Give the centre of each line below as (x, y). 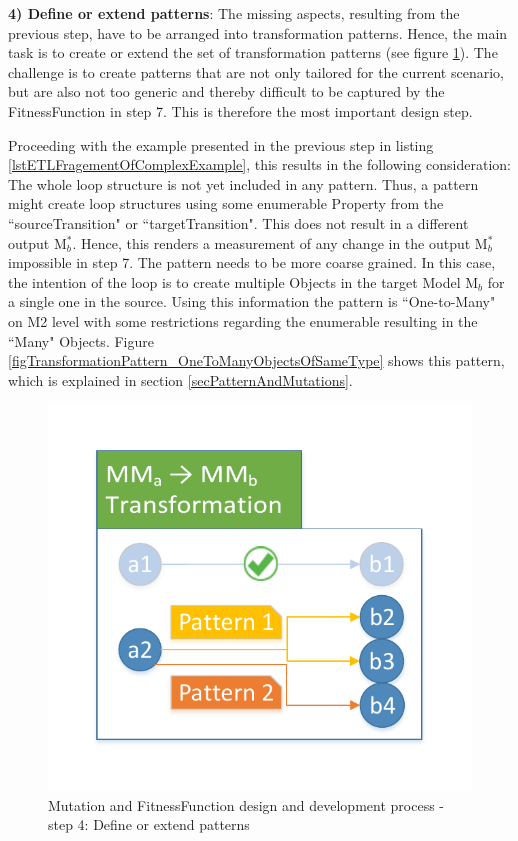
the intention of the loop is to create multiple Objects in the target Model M (243, 281)
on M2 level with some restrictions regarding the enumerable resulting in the (243, 320)
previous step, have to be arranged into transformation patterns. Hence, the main (258, 32)
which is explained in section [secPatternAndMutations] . (180, 379)
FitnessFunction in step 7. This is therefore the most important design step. (240, 110)
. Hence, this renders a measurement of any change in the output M (280, 242)
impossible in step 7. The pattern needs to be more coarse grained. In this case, (252, 262)
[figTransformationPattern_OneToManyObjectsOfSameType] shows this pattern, (256, 360)
